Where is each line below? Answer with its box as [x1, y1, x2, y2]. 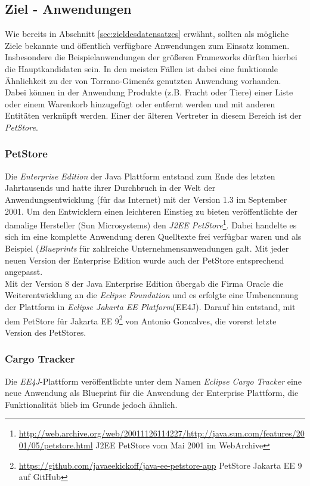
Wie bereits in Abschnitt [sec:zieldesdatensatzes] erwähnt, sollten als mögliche [5, 27, 289, 40]
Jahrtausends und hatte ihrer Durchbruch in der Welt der [5, 181, 216, 194]
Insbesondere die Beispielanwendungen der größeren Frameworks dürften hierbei [5, 51, 297, 63]
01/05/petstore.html [18, 438, 93, 451]
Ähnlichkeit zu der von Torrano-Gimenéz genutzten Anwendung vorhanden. [5, 74, 281, 86]
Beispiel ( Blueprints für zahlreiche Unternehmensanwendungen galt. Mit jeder [5, 242, 289, 254]
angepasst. [5, 265, 43, 278]
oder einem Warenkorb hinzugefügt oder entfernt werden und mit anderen [5, 97, 275, 110]
